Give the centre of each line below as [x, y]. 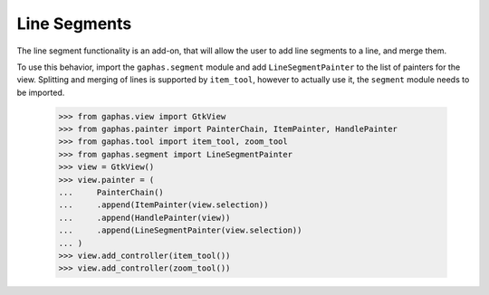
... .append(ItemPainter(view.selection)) [163, 205]
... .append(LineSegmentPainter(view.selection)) [180, 230]
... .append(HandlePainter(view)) [144, 218]
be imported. [41, 92]
